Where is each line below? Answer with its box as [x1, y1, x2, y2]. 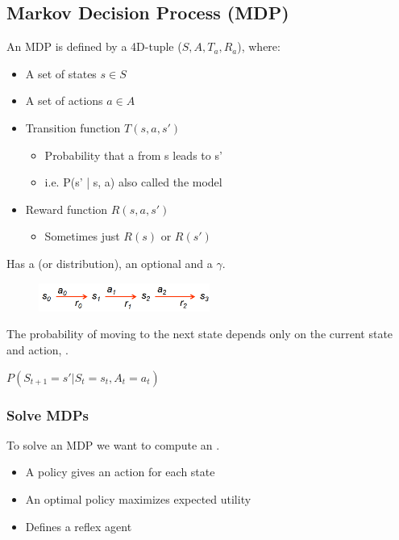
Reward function [25, 200, 108, 217]
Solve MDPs [6, 404, 89, 425]
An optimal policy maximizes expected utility [25, 491, 251, 508]
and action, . [6, 341, 69, 358]
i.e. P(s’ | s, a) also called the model [44, 174, 222, 190]
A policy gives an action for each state [25, 463, 215, 480]
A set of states [25, 65, 97, 82]
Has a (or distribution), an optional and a [6, 254, 213, 271]
